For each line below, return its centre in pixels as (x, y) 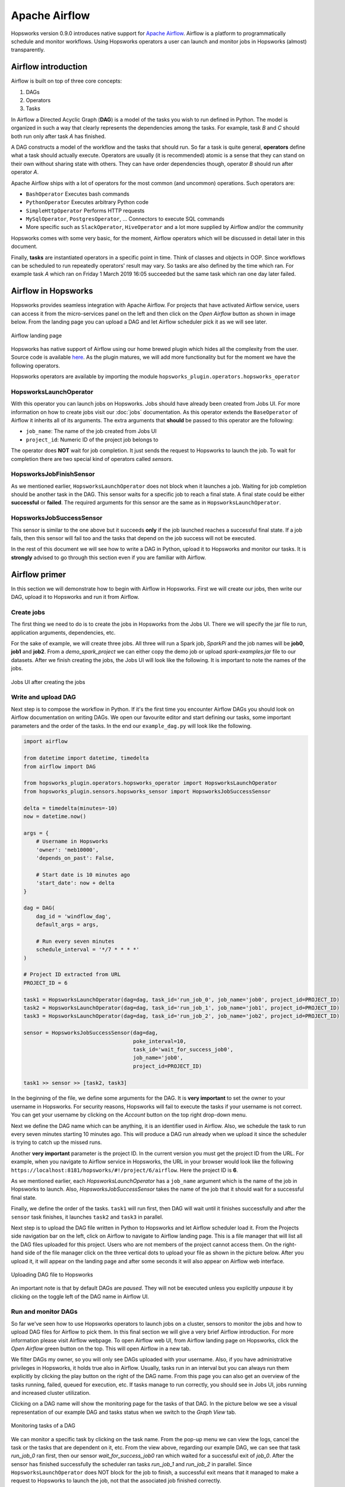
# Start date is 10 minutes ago (83, 875)
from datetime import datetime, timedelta (86, 758)
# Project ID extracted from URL (72, 975)
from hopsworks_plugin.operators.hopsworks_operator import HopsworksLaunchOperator (150, 783)
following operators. (36, 365)
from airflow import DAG (60, 766)
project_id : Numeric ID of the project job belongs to (92, 440)
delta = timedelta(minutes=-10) (71, 808)
